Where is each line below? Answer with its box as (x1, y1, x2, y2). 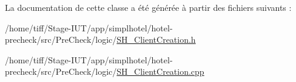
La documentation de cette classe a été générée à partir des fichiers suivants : (5, 1, 292, 13)
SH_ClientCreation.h (116, 33, 196, 46)
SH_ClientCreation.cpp (116, 65, 204, 78)
